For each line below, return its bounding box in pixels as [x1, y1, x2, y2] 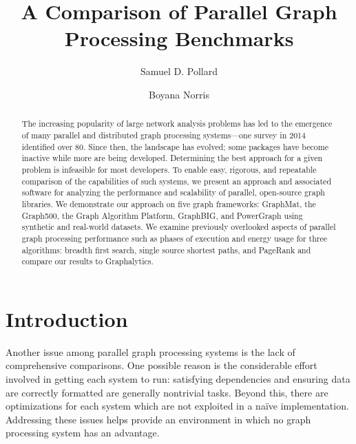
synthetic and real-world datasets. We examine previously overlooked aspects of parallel [21, 221, 336, 233]
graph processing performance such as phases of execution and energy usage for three [21, 232, 328, 244]
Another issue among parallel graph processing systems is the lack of [6, 344, 295, 359]
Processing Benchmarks [64, 24, 294, 52]
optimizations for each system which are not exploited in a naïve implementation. [6, 399, 349, 413]
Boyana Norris [149, 87, 209, 101]
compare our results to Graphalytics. [21, 255, 154, 267]
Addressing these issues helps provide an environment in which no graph [6, 412, 311, 426]
